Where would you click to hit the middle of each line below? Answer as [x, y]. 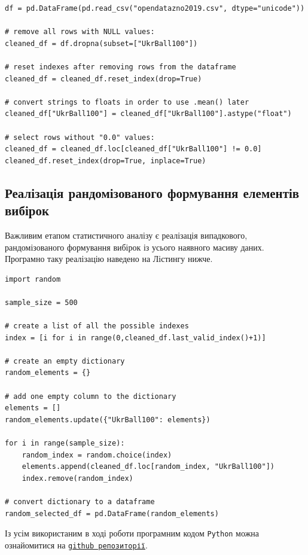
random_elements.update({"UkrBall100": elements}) [108, 420]
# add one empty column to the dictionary [91, 396]
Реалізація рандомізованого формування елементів [152, 192]
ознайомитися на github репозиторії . [76, 545]
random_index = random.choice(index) [97, 455]
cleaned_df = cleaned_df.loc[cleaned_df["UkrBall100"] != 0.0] [133, 149]
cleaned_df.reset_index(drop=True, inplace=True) [106, 161]
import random [33, 279]
